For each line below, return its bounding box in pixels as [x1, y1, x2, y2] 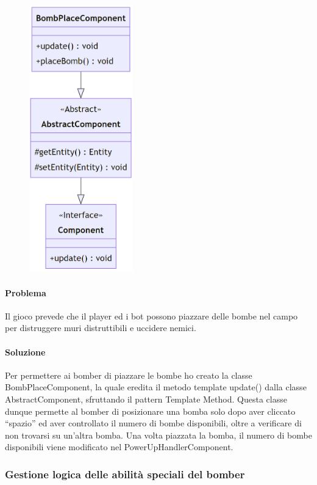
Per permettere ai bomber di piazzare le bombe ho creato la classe [5, 368, 252, 381]
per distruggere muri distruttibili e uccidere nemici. [5, 321, 196, 334]
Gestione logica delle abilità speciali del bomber [5, 466, 245, 481]
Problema [5, 286, 46, 299]
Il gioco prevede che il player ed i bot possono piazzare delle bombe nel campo [5, 309, 298, 322]
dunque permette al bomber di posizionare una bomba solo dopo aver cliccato [5, 404, 296, 417]
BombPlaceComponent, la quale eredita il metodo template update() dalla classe [5, 381, 307, 393]
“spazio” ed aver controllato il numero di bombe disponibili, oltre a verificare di [5, 417, 302, 429]
